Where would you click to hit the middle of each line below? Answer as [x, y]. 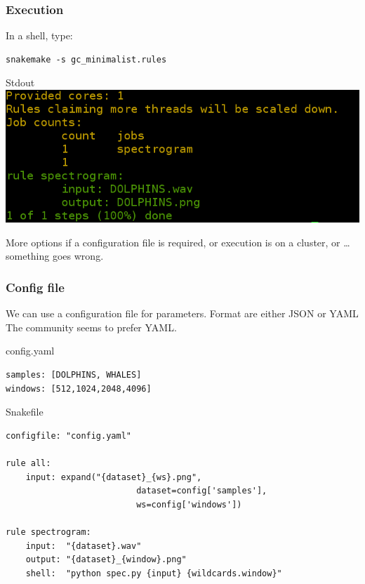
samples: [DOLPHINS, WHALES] [74, 375]
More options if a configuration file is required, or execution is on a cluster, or [173, 242]
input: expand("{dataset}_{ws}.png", [114, 477]
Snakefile [25, 412]
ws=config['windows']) [189, 504]
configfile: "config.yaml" [68, 436]
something [28, 256]
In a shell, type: [39, 35]
